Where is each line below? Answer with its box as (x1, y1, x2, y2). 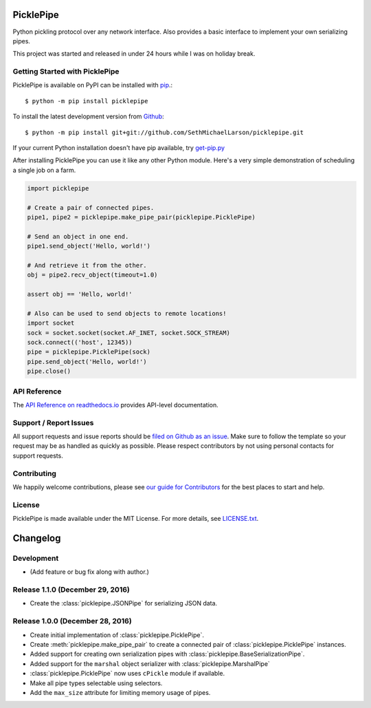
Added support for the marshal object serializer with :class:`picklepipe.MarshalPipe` (30, 659, 271, 667)
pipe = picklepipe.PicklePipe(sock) (27, 348, 151, 356)
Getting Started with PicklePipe (12, 67, 120, 76)
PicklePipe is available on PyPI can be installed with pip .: (12, 81, 173, 89)
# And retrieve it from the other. (27, 261, 147, 269)
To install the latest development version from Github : (12, 112, 164, 120)
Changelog (12, 532, 61, 544)
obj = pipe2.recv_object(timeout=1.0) (27, 271, 158, 279)
